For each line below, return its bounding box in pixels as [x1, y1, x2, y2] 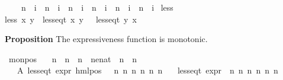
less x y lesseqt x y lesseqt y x [5, 12, 137, 25]
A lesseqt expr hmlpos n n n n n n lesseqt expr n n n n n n [17, 64, 278, 76]
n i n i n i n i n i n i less [21, 1, 173, 13]
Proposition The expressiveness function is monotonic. [5, 33, 208, 45]
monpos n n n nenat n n [8, 52, 137, 65]
